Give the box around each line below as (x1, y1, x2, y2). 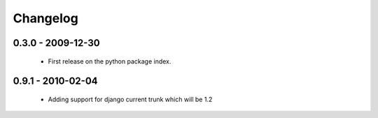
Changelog (13, 10, 78, 26)
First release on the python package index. (48, 57, 171, 66)
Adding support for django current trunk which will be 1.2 (48, 95, 213, 103)
